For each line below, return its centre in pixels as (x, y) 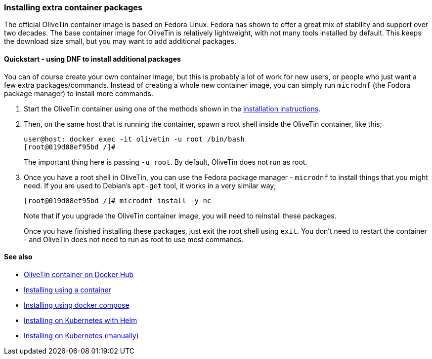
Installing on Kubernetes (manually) (81, 335)
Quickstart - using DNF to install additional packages (92, 59)
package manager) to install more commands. (79, 93)
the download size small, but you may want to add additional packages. (120, 41)
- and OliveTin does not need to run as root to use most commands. (134, 239)
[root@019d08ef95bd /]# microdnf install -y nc (118, 200)
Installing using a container (67, 289)
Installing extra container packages (73, 7)
